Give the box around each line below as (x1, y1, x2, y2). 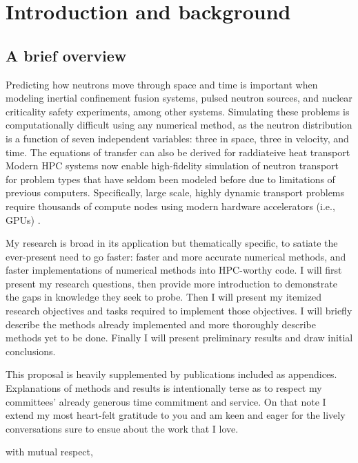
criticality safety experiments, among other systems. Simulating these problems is (6, 104, 350, 118)
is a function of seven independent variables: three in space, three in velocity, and (6, 131, 349, 145)
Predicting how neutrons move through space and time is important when (6, 77, 318, 91)
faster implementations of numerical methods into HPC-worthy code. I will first (6, 263, 342, 277)
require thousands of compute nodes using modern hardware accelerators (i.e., (6, 198, 335, 213)
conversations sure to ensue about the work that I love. (6, 421, 239, 435)
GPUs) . (6, 212, 41, 227)
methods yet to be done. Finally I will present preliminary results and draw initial (6, 330, 353, 345)
